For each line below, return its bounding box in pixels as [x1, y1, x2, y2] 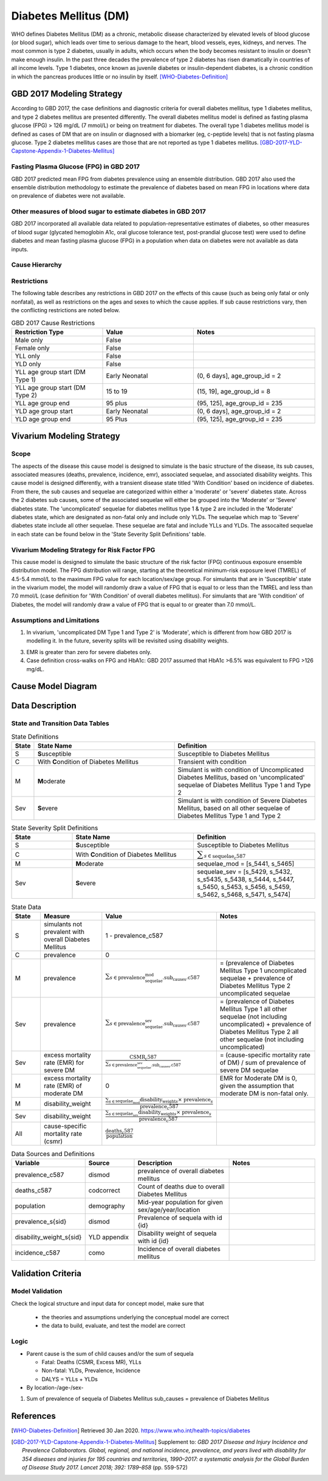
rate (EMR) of [43, 1081, 82, 1090]
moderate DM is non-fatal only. [219, 1089, 309, 1098]
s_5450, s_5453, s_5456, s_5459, [197, 883, 292, 891]
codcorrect [88, 1186, 121, 1194]
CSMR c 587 [129, 1054, 157, 1061]
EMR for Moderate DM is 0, [219, 1074, 298, 1082]
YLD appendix [88, 1233, 129, 1241]
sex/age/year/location [137, 1205, 200, 1214]
